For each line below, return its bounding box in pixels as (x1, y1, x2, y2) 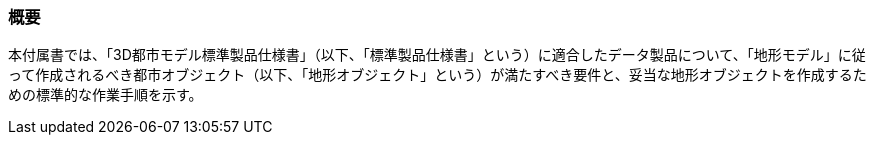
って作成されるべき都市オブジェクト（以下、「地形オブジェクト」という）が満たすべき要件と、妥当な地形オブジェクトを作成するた (8, 66, 867, 84)
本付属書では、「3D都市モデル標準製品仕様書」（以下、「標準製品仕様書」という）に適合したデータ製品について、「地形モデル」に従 (8, 46, 866, 64)
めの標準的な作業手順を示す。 (8, 86, 203, 104)
